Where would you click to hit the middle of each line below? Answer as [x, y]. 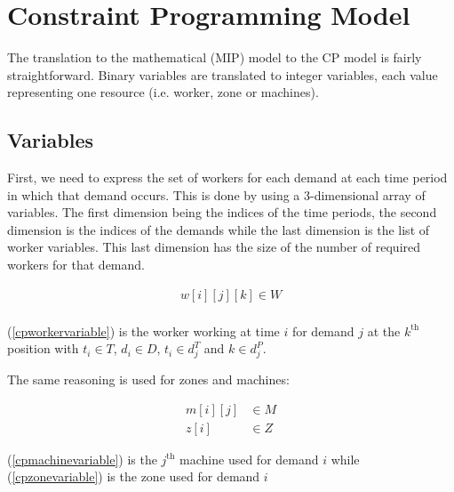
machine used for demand [249, 459]
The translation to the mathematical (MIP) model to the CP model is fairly [215, 57]
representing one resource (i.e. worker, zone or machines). [163, 92]
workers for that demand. [76, 265]
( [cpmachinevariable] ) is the [82, 459]
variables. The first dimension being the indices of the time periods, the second [222, 212]
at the [384, 331]
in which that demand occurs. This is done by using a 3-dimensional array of [216, 194]
